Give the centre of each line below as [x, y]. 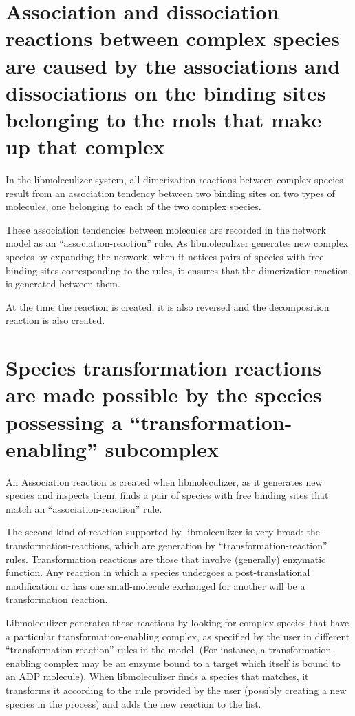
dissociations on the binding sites [166, 92]
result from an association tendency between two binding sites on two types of [170, 193]
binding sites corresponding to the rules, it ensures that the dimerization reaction [177, 270]
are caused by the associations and [173, 65]
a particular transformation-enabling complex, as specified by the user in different [178, 636]
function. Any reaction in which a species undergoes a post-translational [158, 572]
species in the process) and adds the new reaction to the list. [133, 703]
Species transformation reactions [163, 368]
